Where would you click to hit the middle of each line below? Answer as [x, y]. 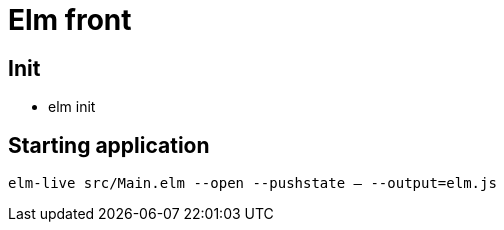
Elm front [70, 20]
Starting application [109, 145]
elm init [72, 107]
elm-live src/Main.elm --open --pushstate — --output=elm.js [252, 183]
